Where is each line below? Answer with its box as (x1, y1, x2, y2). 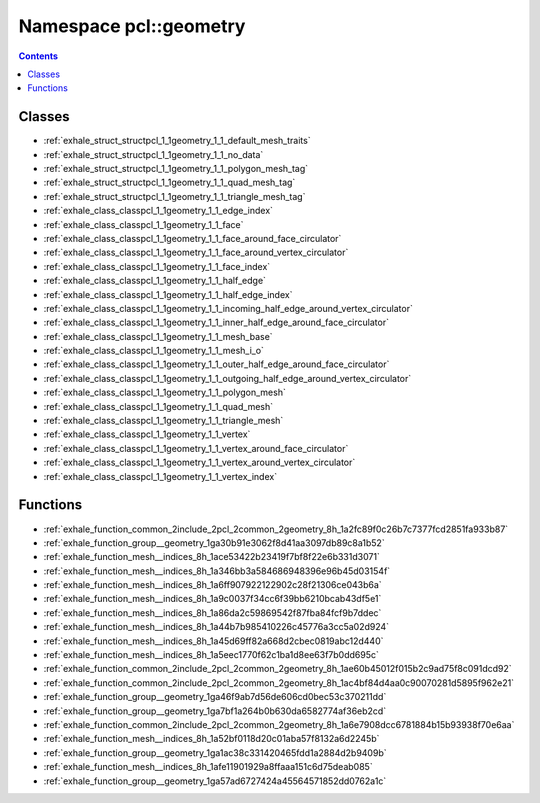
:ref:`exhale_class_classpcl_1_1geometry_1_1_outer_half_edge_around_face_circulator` (43, 358, 390, 370)
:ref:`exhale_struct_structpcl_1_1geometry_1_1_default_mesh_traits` (43, 135, 311, 147)
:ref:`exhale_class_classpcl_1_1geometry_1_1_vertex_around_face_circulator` (43, 442, 349, 454)
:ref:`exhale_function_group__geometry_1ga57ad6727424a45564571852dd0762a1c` (43, 775, 387, 787)
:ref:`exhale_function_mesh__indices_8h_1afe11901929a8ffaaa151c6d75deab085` (43, 761, 374, 773)
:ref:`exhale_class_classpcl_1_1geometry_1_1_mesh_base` (43, 330, 274, 342)
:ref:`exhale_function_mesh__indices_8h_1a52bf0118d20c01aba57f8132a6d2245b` (43, 733, 380, 745)
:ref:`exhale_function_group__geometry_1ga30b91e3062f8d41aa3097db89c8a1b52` (43, 536, 385, 549)
